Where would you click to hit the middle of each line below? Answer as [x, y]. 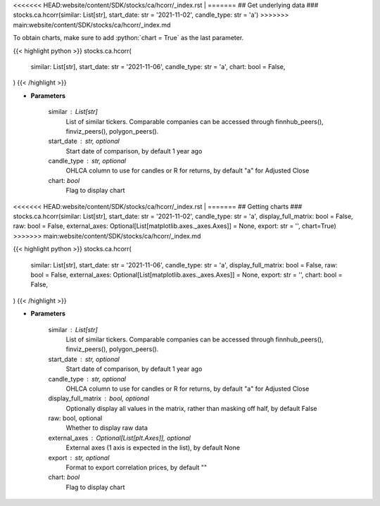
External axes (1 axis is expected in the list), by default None [153, 448]
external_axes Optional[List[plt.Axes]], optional [120, 438]
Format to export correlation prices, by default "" [137, 467]
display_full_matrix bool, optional [99, 398]
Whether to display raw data [107, 428]
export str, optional [79, 457]
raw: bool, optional [75, 418]
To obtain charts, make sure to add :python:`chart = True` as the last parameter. [128, 38]
